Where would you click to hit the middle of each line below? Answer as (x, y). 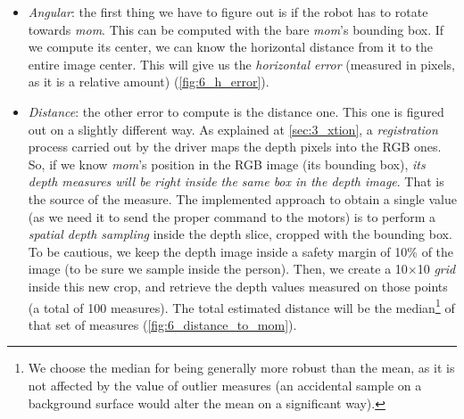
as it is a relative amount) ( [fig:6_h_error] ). (149, 82)
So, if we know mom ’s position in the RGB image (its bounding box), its (227, 164)
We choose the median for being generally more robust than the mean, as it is (241, 368)
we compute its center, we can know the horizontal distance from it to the (231, 47)
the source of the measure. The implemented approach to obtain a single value (242, 198)
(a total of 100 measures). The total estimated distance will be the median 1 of (241, 306)
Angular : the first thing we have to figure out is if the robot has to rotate (228, 12)
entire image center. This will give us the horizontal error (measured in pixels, (241, 64)
